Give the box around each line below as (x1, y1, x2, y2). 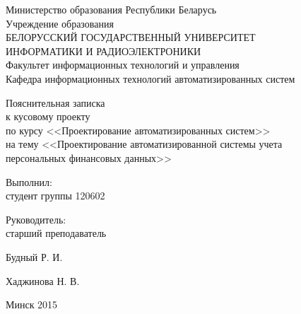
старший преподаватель (6, 226, 107, 240)
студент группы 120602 (6, 188, 105, 203)
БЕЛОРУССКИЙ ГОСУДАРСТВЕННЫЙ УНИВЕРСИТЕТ (6, 30, 256, 45)
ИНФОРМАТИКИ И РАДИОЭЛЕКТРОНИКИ (6, 43, 201, 58)
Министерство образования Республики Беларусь (6, 2, 217, 16)
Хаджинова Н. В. (6, 273, 80, 288)
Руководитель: (6, 211, 66, 226)
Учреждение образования (6, 16, 114, 30)
